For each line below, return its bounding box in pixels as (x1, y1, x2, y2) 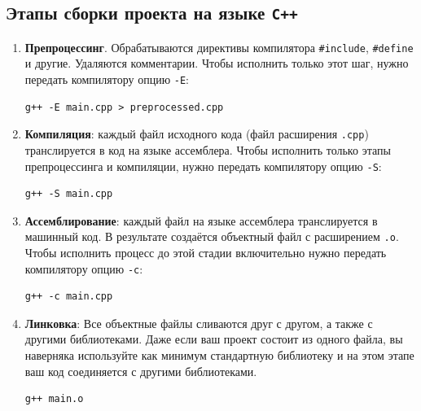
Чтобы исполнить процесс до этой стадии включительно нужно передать (24, 244, 387, 261)
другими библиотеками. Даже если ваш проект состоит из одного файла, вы (24, 330, 403, 348)
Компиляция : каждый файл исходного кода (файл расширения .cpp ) (24, 125, 369, 142)
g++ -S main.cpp (24, 188, 113, 200)
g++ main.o (24, 393, 84, 405)
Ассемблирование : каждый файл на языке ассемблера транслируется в (24, 212, 378, 229)
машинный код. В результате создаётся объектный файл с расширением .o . (24, 228, 399, 245)
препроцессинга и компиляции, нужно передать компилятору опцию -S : (24, 157, 382, 174)
